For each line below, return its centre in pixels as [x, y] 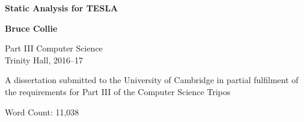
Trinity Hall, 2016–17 [44, 60]
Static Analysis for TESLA [62, 8]
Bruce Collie [31, 28]
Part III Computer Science [54, 48]
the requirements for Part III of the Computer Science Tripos [118, 91]
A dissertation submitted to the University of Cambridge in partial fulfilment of [152, 80]
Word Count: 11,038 [42, 112]
